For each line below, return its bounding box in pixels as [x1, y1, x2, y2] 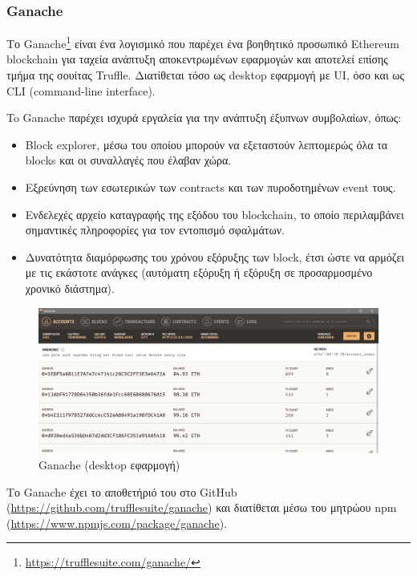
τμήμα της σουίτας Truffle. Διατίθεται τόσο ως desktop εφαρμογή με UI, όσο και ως [6, 67, 405, 83]
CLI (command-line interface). [6, 82, 156, 99]
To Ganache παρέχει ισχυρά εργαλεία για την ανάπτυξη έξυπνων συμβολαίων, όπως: [6, 109, 402, 126]
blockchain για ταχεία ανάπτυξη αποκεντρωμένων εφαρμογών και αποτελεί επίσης [6, 51, 388, 67]
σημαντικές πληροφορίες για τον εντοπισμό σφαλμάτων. [25, 221, 285, 238]
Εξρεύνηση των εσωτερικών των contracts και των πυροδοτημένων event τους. [25, 179, 396, 196]
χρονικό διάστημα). [25, 280, 115, 296]
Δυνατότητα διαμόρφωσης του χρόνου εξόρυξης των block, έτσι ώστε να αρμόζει [25, 248, 405, 265]
